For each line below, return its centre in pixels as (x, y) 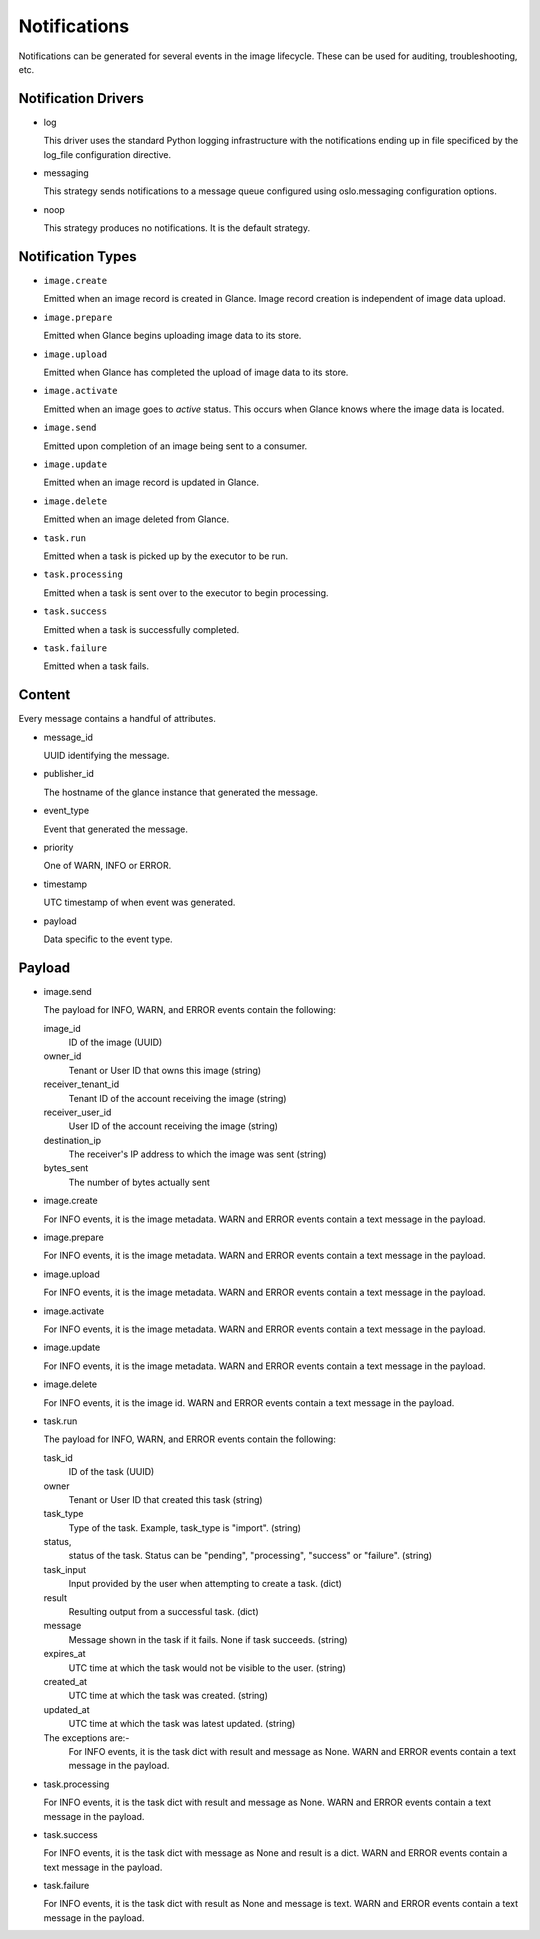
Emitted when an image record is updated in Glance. (151, 482)
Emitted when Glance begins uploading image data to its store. (172, 336)
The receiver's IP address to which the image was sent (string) (197, 1154)
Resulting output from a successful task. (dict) (163, 1612)
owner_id (62, 1056)
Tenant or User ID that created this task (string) (166, 1499)
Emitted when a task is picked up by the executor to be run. (166, 556)
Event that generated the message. (116, 829)
